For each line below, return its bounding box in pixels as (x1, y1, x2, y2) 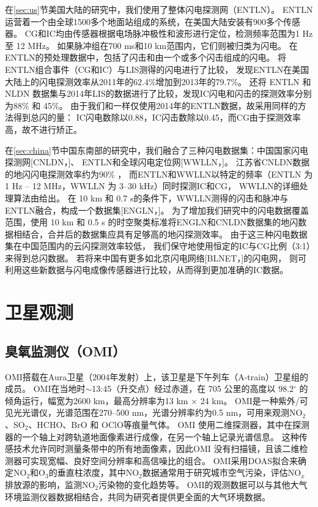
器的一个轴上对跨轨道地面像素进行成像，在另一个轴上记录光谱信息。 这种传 (5, 430, 308, 443)
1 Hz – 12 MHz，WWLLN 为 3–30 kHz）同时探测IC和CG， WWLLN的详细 (5, 179, 300, 192)
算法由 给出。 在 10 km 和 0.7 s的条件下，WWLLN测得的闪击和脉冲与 (13, 191, 289, 204)
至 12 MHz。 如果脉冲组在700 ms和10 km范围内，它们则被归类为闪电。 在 (5, 39, 298, 51)
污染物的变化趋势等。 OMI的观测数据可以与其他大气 (98, 478, 308, 490)
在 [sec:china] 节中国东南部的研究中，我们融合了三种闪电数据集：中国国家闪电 (5, 143, 308, 156)
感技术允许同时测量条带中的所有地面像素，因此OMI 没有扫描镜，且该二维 (5, 442, 300, 455)
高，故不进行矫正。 (5, 122, 82, 135)
